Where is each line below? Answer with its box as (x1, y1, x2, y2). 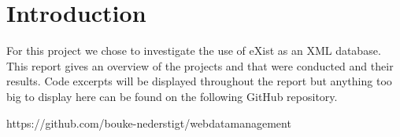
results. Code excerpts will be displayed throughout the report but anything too (6, 73, 392, 89)
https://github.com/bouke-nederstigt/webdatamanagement (6, 114, 291, 131)
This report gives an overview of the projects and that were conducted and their (6, 57, 394, 74)
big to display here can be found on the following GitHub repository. (6, 88, 338, 104)
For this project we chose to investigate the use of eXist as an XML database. (6, 42, 381, 59)
